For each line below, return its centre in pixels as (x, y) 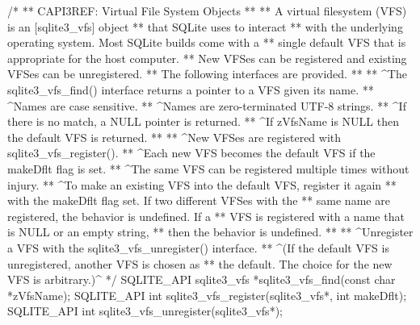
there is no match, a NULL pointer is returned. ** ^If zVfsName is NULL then (203, 121)
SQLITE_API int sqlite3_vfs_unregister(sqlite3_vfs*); (145, 311)
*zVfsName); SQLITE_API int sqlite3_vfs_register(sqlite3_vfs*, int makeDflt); (207, 295)
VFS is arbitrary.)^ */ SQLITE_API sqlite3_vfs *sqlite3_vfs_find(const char (202, 279)
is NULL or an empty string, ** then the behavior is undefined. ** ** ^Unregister (210, 232)
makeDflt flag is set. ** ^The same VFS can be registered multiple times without (208, 168)
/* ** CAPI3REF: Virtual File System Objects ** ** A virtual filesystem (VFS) (207, 10)
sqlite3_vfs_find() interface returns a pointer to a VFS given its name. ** (191, 89)
